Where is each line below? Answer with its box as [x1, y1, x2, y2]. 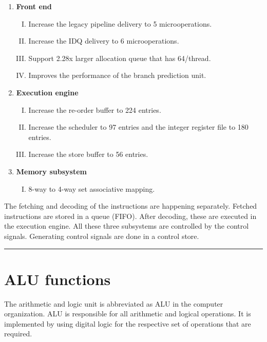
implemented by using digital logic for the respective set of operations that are [4, 318, 251, 329]
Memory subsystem [16, 166, 87, 176]
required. [4, 328, 32, 339]
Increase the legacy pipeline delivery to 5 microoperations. [28, 18, 212, 29]
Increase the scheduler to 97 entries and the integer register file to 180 [28, 122, 249, 132]
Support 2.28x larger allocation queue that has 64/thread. [28, 52, 211, 63]
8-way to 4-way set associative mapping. [28, 183, 155, 194]
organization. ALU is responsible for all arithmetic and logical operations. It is [4, 308, 251, 319]
